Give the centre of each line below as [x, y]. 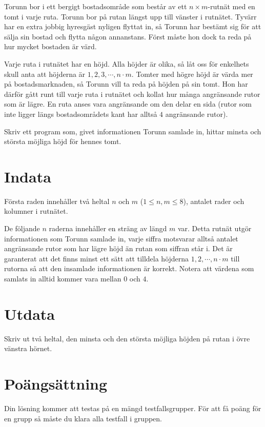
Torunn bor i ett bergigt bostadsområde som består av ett [96, 6]
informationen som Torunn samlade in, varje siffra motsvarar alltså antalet [121, 238]
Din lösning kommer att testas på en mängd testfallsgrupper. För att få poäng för [133, 408]
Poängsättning [56, 384]
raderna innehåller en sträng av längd [108, 228]
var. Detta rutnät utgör [215, 228]
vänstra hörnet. [28, 348]
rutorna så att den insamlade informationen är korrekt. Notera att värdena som [129, 268]
